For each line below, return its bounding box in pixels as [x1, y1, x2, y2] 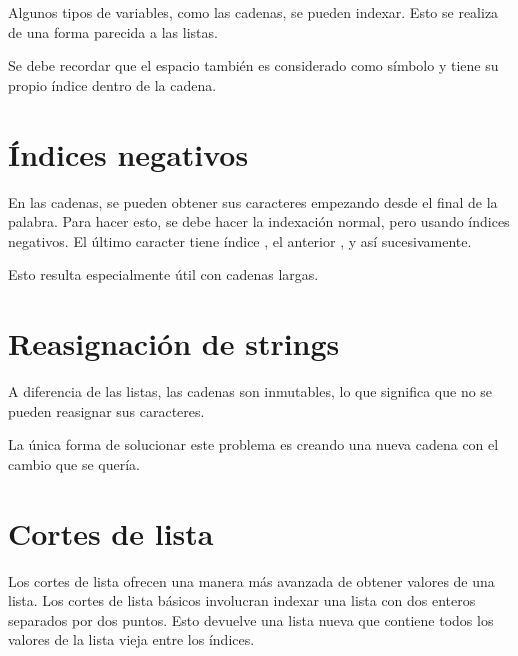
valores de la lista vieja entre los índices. [8, 629, 255, 650]
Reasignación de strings [8, 323, 340, 364]
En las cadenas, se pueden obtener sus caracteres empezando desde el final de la [8, 191, 498, 212]
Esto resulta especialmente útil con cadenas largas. [8, 264, 319, 285]
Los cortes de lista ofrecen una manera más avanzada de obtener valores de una [8, 570, 495, 591]
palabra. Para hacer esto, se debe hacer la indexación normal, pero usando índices [8, 211, 510, 232]
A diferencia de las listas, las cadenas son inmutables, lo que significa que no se [8, 381, 493, 401]
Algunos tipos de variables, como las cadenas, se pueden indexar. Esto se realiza [8, 2, 499, 22]
